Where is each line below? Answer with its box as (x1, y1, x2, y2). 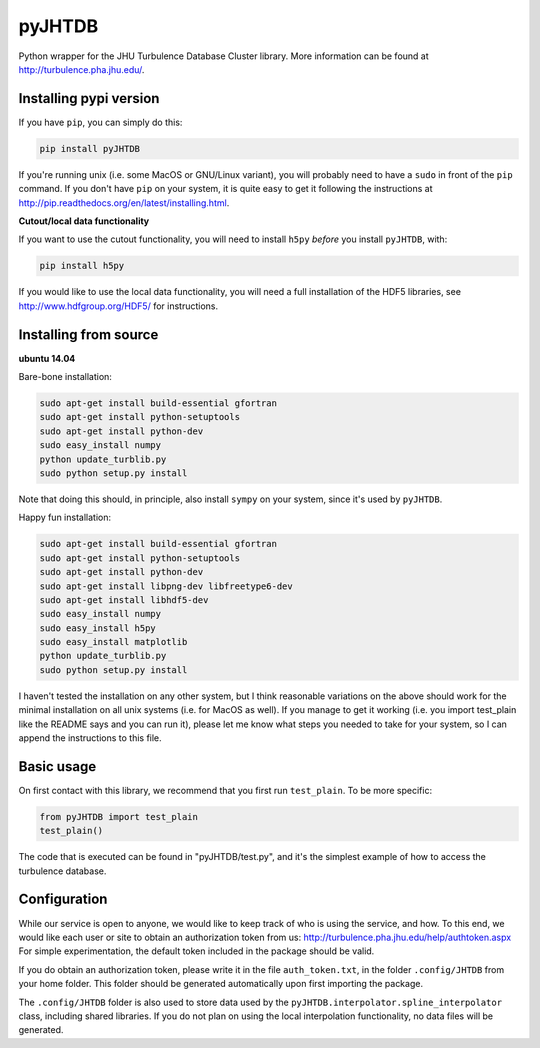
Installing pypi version (18, 90, 160, 107)
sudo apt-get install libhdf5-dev (39, 594, 209, 605)
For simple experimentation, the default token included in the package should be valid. (18, 945, 375, 957)
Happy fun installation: (18, 511, 112, 524)
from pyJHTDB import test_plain (39, 811, 199, 822)
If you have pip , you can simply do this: (18, 116, 183, 128)
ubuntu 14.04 (18, 352, 76, 364)
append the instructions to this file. (18, 732, 162, 744)
